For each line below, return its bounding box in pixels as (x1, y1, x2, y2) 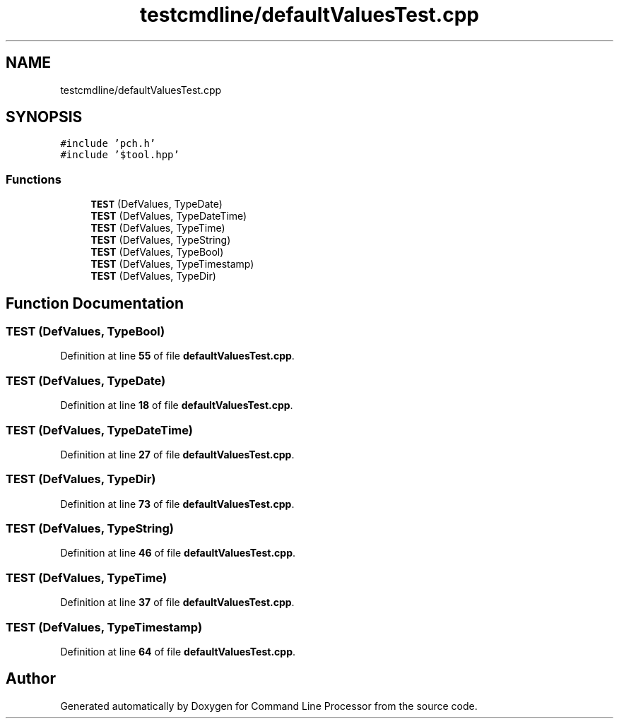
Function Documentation (6, 294, 184, 312)
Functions (6, 172, 61, 186)
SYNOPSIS (6, 108, 83, 126)
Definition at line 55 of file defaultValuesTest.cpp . (60, 350, 295, 362)
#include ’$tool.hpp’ (60, 149, 179, 161)
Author (6, 670, 56, 688)
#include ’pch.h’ (60, 138, 156, 150)
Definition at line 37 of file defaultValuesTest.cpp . (60, 596, 295, 609)
